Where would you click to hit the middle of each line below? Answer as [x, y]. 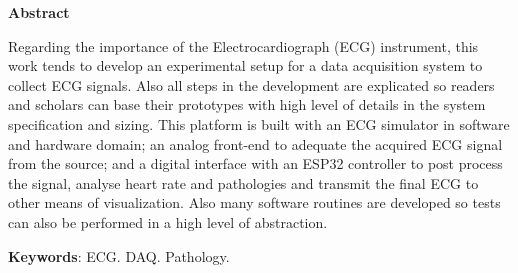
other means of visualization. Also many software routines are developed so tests [254, 202]
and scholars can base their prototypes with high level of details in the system [247, 104]
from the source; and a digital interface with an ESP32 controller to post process [255, 163]
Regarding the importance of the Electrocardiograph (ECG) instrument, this [243, 45]
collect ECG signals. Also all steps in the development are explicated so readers [251, 84]
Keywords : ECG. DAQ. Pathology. [119, 255]
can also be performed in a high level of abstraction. [168, 221]
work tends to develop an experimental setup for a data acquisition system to [245, 65]
